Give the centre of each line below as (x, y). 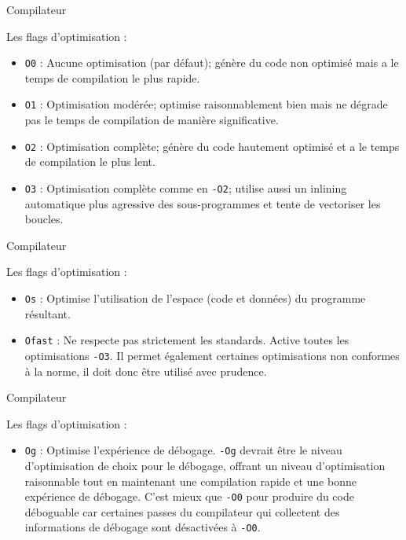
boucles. (44, 219)
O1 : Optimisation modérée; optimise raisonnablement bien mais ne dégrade (206, 104)
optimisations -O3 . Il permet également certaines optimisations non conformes (212, 355)
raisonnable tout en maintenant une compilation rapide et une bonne (190, 481)
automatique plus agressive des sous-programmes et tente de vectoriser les (203, 203)
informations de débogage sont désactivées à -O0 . (143, 527)
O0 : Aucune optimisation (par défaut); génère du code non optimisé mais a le (212, 62)
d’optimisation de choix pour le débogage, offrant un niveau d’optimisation (205, 465)
